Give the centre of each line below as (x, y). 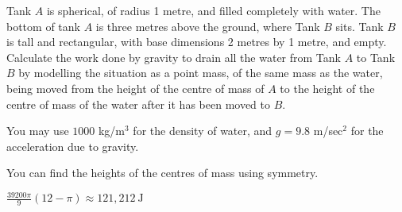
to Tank (376, 57)
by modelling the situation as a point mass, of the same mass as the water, (201, 73)
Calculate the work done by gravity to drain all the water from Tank (174, 57)
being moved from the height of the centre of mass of (135, 88)
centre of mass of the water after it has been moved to (139, 104)
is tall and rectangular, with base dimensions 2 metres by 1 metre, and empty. (197, 42)
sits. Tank (359, 26)
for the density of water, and (203, 131)
